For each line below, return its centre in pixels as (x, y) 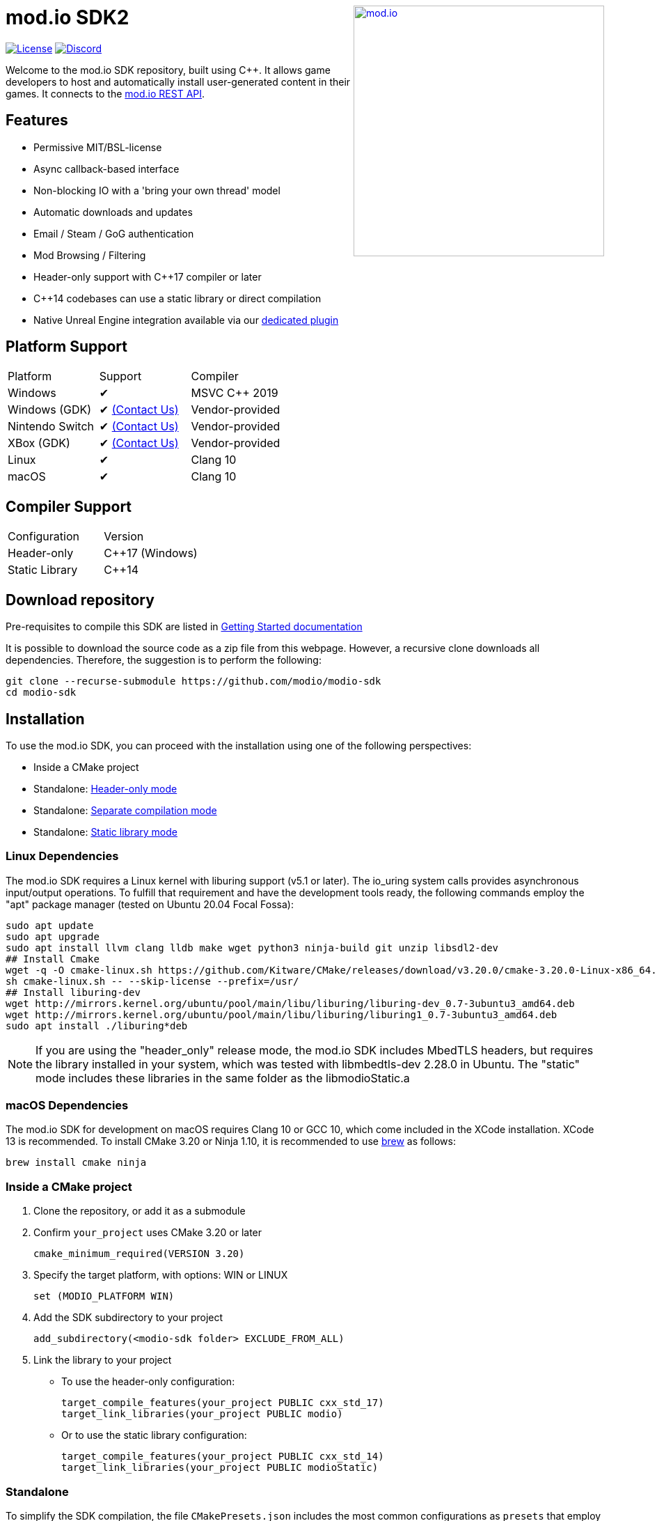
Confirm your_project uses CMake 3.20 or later (148, 1233)
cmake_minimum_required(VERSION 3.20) (139, 1254)
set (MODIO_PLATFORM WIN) (104, 1296)
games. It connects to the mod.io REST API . (105, 93)
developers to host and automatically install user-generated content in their (178, 81)
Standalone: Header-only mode (105, 788)
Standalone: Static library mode (105, 832)
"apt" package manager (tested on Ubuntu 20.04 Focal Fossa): (150, 904)
